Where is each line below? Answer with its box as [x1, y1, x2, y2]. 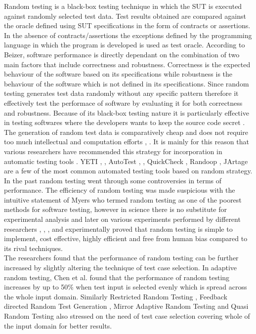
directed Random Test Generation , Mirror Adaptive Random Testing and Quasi [4, 301, 249, 311]
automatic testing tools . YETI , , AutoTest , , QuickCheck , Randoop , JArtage [4, 156, 248, 166]
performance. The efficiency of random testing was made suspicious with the [4, 185, 235, 195]
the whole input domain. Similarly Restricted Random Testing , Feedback [4, 291, 227, 301]
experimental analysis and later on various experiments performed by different [4, 214, 241, 224]
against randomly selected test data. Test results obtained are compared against [4, 10, 246, 21]
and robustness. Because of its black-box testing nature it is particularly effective [4, 107, 249, 118]
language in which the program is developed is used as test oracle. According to [4, 40, 245, 50]
